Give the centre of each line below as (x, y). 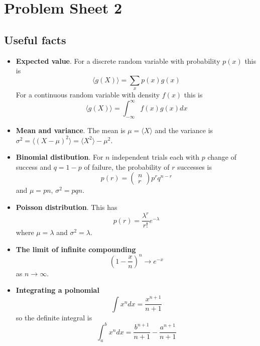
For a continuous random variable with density (88, 95)
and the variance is (184, 130)
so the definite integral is (54, 317)
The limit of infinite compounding (76, 249)
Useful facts (35, 39)
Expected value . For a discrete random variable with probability (118, 61)
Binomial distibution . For (59, 157)
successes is (194, 166)
